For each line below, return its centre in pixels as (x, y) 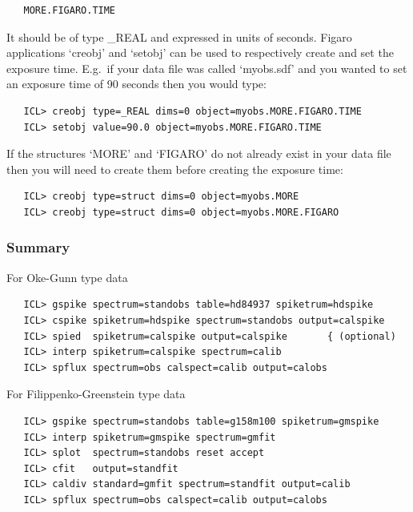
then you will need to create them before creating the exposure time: (175, 169)
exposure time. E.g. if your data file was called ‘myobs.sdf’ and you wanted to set (207, 68)
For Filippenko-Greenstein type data (96, 394)
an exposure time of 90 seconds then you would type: (136, 84)
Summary (38, 247)
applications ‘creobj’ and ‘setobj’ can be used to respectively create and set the (200, 52)
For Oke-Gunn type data (67, 277)
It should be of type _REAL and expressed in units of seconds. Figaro (179, 36)
